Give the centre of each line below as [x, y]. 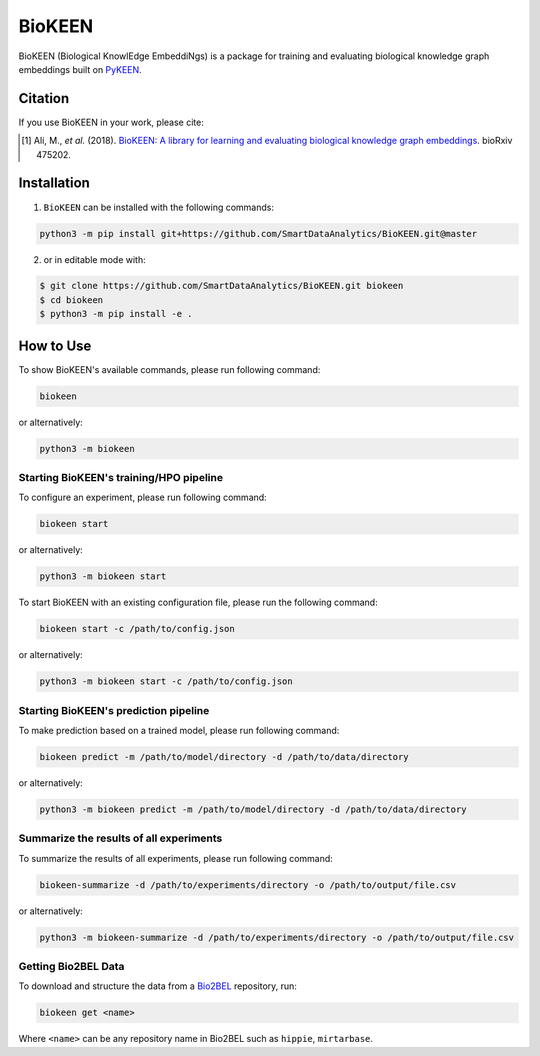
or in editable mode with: [94, 259]
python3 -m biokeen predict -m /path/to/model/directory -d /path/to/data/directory [253, 809]
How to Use [55, 345]
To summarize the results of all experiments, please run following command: [176, 858]
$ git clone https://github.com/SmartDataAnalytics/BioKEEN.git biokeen [221, 286]
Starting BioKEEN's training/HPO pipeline [121, 478]
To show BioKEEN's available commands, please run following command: [169, 369]
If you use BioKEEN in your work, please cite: [111, 122]
